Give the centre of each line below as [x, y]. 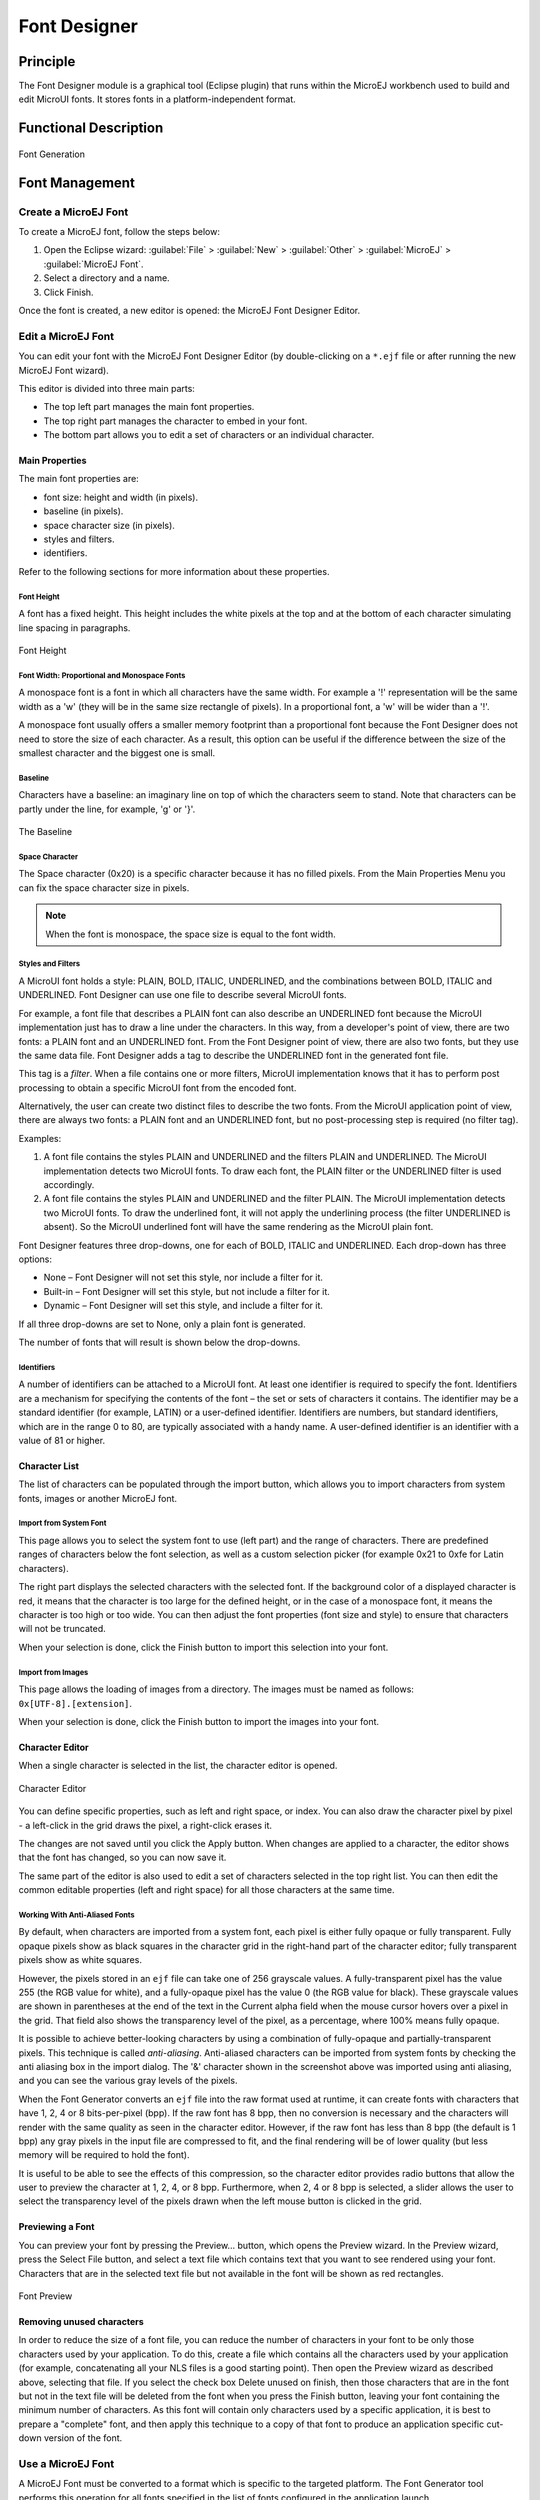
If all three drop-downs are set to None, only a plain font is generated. [162, 1324]
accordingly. [69, 1185]
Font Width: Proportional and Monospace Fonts [102, 675]
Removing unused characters [81, 2322]
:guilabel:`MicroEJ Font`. [93, 264]
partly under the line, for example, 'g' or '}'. [107, 809]
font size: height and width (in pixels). [121, 497]
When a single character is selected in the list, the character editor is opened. [178, 1766]
